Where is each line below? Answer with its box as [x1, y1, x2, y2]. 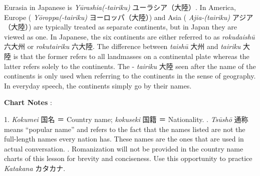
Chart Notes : [4, 97, 52, 107]
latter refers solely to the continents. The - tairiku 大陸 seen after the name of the [4, 60, 256, 71]
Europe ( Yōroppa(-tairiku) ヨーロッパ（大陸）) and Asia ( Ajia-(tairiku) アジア [4, 11, 253, 22]
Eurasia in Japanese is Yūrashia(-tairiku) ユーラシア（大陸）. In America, [4, 2, 236, 12]
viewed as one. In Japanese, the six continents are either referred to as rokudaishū [4, 31, 255, 41]
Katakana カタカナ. [4, 162, 66, 173]
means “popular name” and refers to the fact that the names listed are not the [4, 123, 245, 134]
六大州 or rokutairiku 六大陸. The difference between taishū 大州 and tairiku [4, 41, 241, 51]
